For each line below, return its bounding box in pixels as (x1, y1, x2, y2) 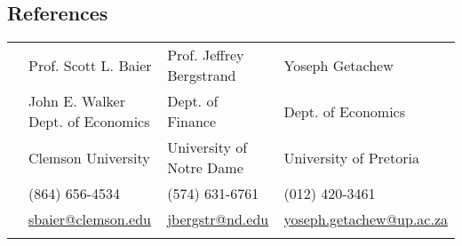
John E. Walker (28, 91, 125, 112)
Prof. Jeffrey (167, 44, 244, 66)
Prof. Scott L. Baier (28, 54, 152, 75)
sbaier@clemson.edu (28, 209, 152, 230)
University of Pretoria (283, 147, 419, 168)
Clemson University (28, 147, 150, 168)
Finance (167, 111, 217, 132)
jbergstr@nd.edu (167, 209, 269, 230)
